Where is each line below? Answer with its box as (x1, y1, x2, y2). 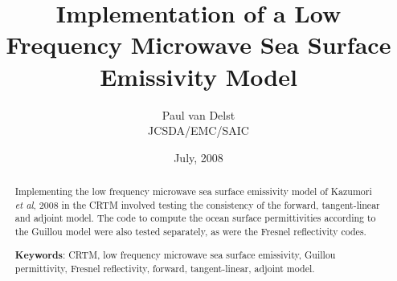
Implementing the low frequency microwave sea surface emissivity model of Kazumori (14, 185, 372, 198)
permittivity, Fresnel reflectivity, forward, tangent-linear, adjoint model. (14, 262, 315, 275)
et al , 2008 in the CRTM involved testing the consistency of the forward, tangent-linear (14, 198, 380, 211)
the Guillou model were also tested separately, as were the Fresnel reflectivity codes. (14, 225, 366, 238)
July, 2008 (174, 149, 223, 165)
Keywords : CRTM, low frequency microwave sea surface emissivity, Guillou (14, 247, 336, 262)
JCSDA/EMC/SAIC (148, 122, 249, 139)
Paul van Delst (162, 106, 235, 123)
